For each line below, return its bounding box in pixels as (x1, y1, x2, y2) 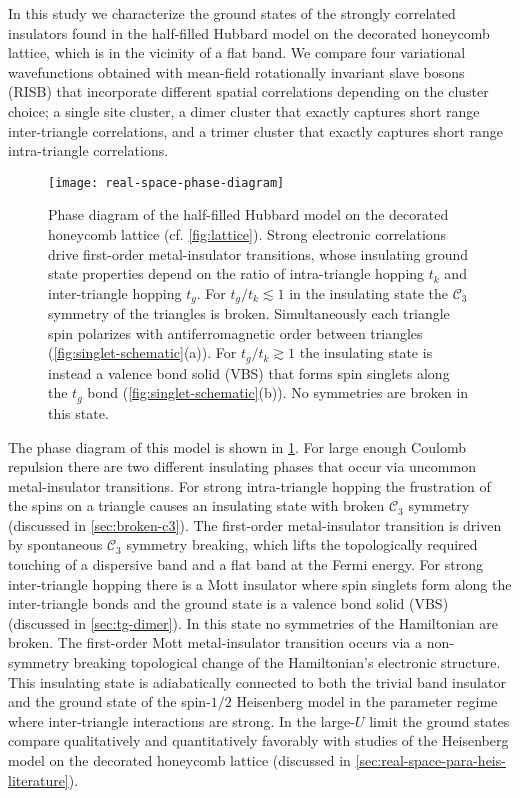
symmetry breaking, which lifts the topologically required (126, 534, 478, 555)
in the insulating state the (289, 282, 448, 303)
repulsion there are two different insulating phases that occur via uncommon (8, 456, 476, 477)
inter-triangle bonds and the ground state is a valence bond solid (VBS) (8, 593, 449, 614)
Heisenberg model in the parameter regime (236, 691, 498, 712)
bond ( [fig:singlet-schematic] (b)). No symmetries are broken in (87, 382, 469, 403)
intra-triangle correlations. (8, 140, 169, 161)
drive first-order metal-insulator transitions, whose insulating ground (48, 243, 469, 264)
